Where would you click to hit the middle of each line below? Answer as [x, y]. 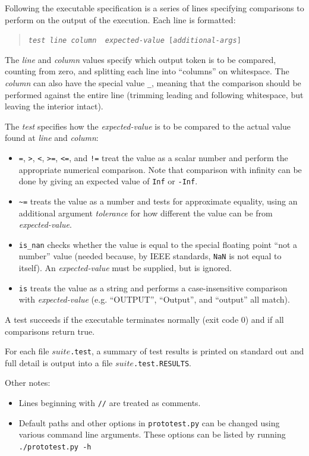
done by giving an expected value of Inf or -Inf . [108, 181]
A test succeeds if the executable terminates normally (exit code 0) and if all [144, 319]
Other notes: [28, 383]
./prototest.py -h [55, 447]
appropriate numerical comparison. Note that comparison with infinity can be [160, 169]
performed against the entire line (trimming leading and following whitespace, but [154, 94]
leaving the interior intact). [54, 106]
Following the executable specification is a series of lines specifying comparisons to [154, 8]
